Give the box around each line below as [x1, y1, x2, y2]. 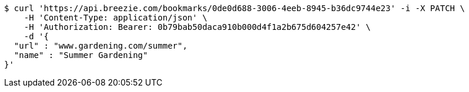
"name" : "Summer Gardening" [14, 50, 148, 60]
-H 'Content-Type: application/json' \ [24, 13, 207, 22]
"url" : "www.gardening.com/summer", [14, 41, 187, 50]
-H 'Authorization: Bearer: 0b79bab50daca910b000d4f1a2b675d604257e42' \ [24, 22, 371, 32]
